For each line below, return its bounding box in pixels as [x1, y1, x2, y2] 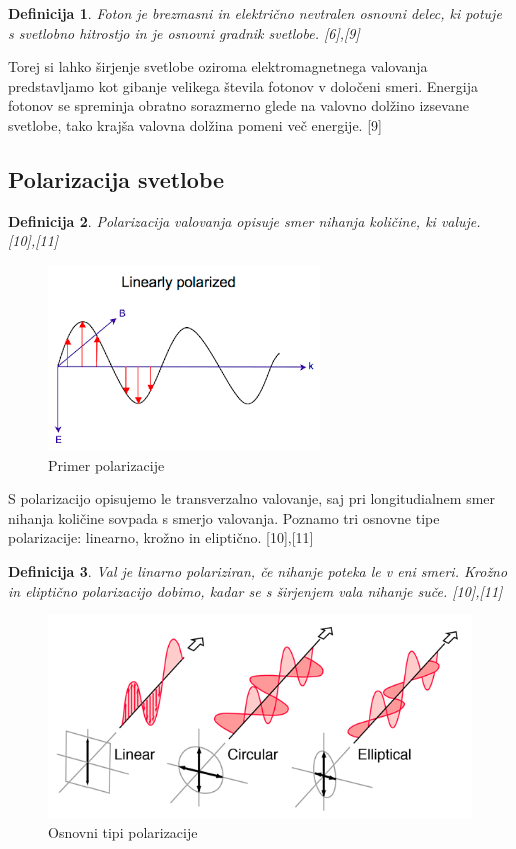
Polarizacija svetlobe [8, 163, 225, 194]
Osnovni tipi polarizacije [48, 821, 198, 842]
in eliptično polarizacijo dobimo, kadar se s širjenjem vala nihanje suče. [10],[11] [8, 580, 503, 601]
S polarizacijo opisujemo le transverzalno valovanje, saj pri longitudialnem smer [8, 488, 496, 509]
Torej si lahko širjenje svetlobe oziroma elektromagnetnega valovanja [8, 56, 428, 77]
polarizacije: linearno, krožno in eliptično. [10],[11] [8, 527, 314, 548]
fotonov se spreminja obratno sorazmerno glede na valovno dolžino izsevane [8, 95, 469, 116]
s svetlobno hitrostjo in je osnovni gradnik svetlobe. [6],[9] [8, 22, 360, 43]
